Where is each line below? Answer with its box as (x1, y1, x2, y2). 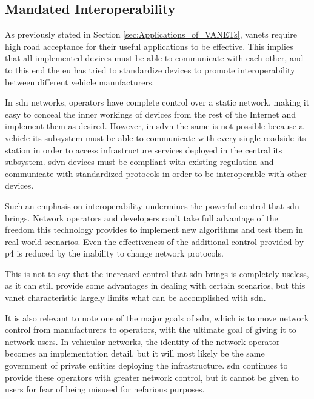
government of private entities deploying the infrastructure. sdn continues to (5, 359, 288, 372)
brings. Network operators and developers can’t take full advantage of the (5, 211, 278, 224)
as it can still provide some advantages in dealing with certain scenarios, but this (5, 279, 306, 292)
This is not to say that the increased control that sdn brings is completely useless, (5, 267, 309, 280)
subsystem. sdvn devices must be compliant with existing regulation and (5, 155, 274, 168)
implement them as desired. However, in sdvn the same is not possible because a (5, 119, 304, 132)
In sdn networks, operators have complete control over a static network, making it (5, 96, 310, 109)
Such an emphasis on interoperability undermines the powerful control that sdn (5, 199, 299, 212)
